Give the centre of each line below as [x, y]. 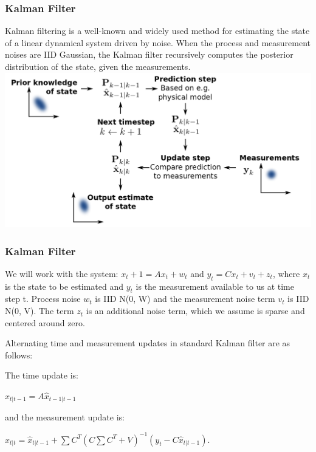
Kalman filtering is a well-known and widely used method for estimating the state [157, 31]
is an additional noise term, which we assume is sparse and [195, 311]
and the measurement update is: [65, 417]
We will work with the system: [62, 273]
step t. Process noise [43, 299]
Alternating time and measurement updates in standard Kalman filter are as [148, 343]
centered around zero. [45, 322]
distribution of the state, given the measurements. [98, 66]
